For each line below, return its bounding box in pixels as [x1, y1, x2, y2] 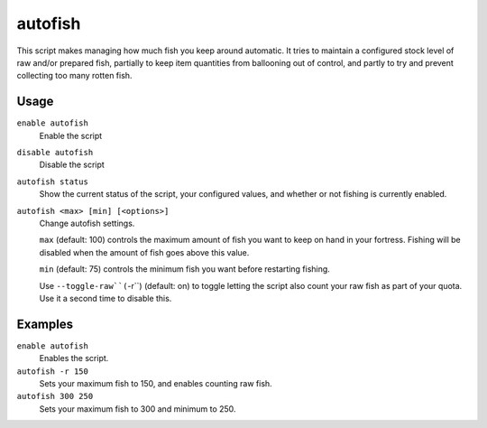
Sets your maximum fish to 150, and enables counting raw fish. [39, 378, 272, 388]
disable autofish [16, 147, 94, 158]
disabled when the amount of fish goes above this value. [39, 247, 250, 257]
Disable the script [39, 159, 106, 171]
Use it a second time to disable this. [39, 293, 172, 303]
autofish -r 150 [16, 366, 89, 377]
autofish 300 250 [16, 391, 94, 402]
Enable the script [39, 130, 103, 141]
